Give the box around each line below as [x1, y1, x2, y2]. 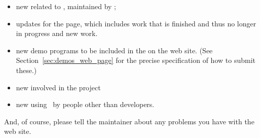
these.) [16, 64, 37, 75]
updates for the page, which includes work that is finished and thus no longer [16, 18, 256, 28]
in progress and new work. [16, 28, 98, 39]
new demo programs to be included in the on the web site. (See [16, 45, 213, 55]
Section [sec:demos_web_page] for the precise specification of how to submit [16, 55, 255, 65]
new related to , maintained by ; [16, 1, 117, 11]
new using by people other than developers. [16, 99, 155, 110]
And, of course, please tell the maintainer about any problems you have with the [4, 116, 254, 126]
